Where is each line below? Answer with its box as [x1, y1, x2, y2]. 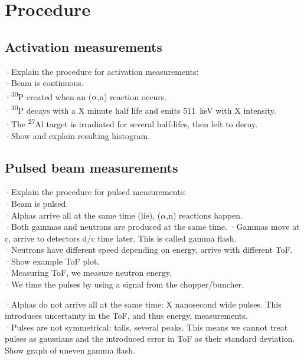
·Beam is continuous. [5, 77, 84, 89]
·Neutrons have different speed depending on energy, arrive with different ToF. [5, 243, 293, 256]
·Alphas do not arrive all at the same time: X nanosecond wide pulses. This [5, 298, 282, 310]
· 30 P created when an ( [5, 88, 92, 103]
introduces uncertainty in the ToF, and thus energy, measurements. [5, 309, 248, 322]
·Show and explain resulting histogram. [5, 129, 151, 141]
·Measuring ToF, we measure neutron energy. [5, 266, 172, 279]
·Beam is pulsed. [5, 197, 68, 209]
